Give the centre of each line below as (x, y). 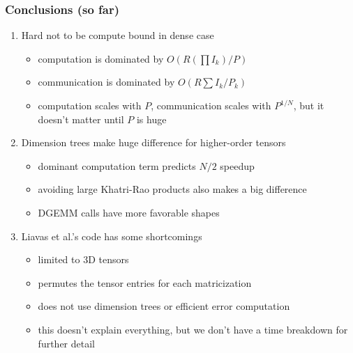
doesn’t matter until (81, 119)
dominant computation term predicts (117, 165)
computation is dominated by (101, 58)
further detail (66, 343)
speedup (237, 165)
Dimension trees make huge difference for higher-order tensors (153, 142)
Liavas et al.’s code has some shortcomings (112, 236)
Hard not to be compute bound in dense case (118, 35)
